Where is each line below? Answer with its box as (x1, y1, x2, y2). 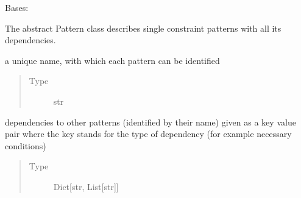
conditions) (5, 139, 46, 152)
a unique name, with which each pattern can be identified (5, 54, 220, 66)
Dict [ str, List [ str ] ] (53, 180, 119, 193)
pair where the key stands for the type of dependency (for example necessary (5, 127, 292, 140)
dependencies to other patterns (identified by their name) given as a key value (5, 115, 296, 128)
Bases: (5, 1, 29, 13)
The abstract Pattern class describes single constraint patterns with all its (5, 21, 282, 34)
